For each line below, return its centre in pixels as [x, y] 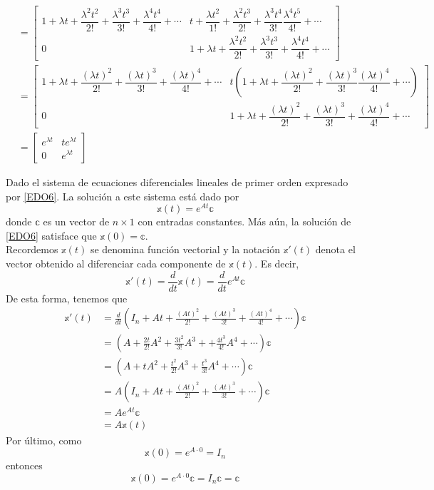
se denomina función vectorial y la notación [185, 249]
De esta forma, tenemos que [67, 298]
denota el [335, 249]
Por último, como [44, 440]
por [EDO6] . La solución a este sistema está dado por [123, 196]
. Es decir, [277, 263]
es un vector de [76, 221]
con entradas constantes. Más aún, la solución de [244, 221]
